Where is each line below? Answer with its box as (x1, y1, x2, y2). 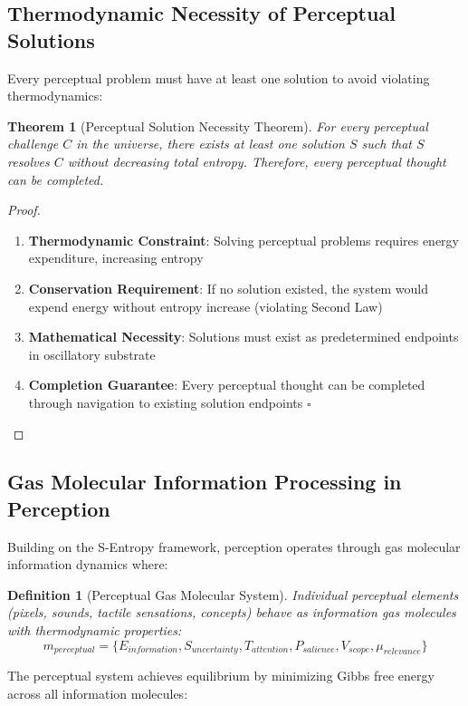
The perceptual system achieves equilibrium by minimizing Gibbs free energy (7, 666, 435, 685)
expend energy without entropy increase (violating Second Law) (28, 296, 383, 315)
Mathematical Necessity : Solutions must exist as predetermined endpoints (28, 327, 459, 346)
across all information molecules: (7, 684, 188, 703)
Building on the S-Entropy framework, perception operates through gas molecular (7, 537, 461, 556)
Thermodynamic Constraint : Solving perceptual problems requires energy (28, 230, 459, 249)
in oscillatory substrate (28, 344, 156, 363)
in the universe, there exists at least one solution (76, 134, 345, 153)
